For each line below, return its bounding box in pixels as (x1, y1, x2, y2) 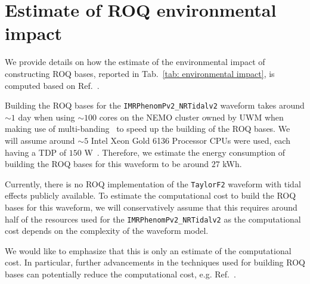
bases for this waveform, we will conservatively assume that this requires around (5, 200, 297, 213)
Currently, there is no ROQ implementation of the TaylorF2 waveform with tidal (5, 177, 301, 190)
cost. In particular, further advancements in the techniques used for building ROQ (5, 256, 305, 268)
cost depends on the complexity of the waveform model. (5, 224, 209, 237)
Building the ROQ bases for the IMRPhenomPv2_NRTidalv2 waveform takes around (5, 99, 305, 112)
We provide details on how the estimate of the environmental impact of (5, 55, 265, 68)
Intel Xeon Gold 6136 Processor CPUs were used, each (91, 134, 290, 146)
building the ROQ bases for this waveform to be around (5, 158, 209, 170)
